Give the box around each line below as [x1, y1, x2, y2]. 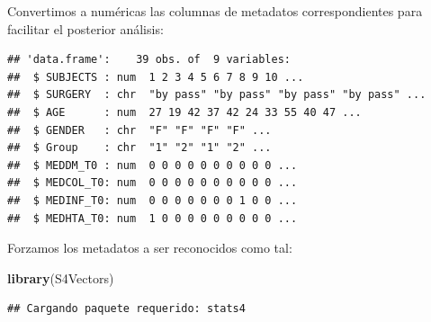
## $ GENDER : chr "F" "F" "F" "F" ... [7, 123, 272, 137]
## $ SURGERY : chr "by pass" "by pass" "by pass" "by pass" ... [7, 88, 427, 102]
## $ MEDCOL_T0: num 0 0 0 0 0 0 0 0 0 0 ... [7, 176, 298, 190]
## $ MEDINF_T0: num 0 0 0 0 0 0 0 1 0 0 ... [7, 193, 298, 207]
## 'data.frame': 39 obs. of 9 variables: [7, 53, 291, 67]
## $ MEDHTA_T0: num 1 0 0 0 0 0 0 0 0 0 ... [7, 211, 298, 225]
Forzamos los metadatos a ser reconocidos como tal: [7, 238, 292, 257]
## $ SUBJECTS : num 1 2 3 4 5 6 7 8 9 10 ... [7, 70, 304, 84]
